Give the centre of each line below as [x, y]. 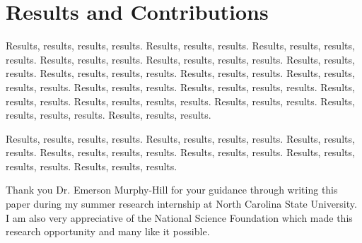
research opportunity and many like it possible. [108, 231]
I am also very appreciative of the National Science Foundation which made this [179, 217]
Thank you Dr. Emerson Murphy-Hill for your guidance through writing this [172, 190]
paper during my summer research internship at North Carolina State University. [181, 204]
